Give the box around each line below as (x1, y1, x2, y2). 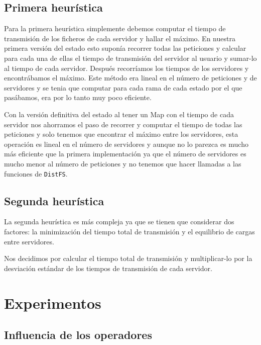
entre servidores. (4, 236, 54, 246)
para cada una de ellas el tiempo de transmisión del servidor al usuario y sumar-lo (4, 52, 257, 63)
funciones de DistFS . (4, 168, 68, 179)
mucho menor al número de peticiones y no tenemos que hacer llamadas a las (4, 158, 241, 168)
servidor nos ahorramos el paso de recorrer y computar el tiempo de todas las (4, 119, 242, 129)
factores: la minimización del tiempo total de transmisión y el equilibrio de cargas (4, 226, 255, 236)
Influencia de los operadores (4, 327, 152, 342)
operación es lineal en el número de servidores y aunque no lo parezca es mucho (4, 138, 248, 149)
